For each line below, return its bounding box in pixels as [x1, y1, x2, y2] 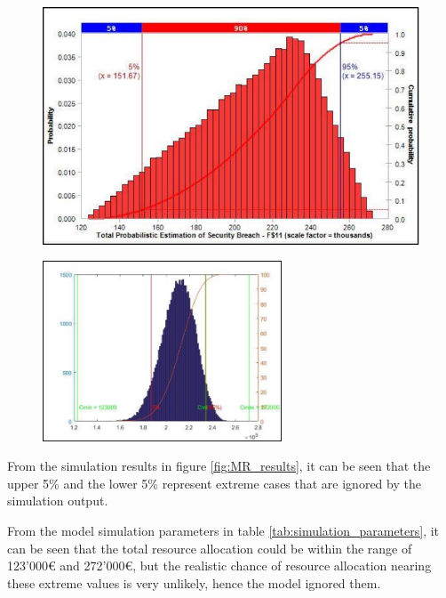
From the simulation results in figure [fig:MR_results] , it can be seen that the [7, 457, 431, 475]
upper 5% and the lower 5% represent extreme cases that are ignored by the [7, 473, 421, 492]
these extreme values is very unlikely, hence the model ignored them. [7, 573, 381, 592]
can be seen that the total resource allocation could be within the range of [7, 538, 412, 557]
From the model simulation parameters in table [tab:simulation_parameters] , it [7, 521, 440, 539]
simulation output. [7, 491, 108, 510]
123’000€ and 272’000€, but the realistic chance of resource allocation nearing [7, 556, 432, 575]
